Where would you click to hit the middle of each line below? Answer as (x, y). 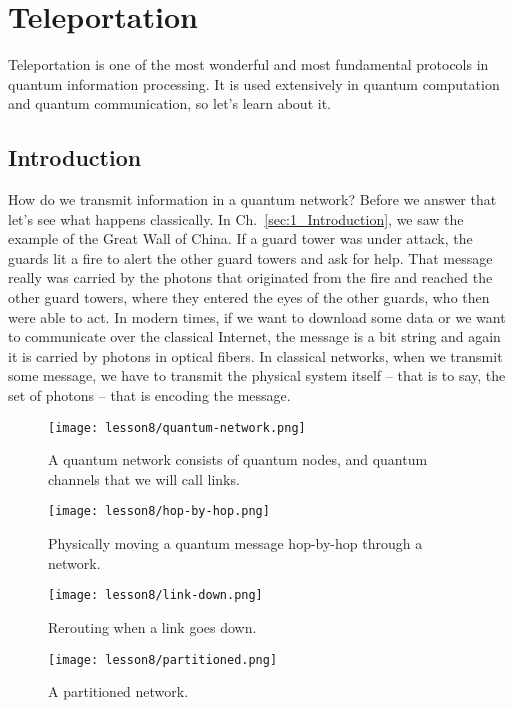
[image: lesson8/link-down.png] (155, 595)
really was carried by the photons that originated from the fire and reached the (250, 277)
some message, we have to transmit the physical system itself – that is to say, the (257, 375)
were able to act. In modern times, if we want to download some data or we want (257, 316)
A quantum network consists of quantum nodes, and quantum (238, 459)
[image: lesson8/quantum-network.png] (177, 427)
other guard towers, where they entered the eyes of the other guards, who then (249, 297)
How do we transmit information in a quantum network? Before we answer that (252, 199)
